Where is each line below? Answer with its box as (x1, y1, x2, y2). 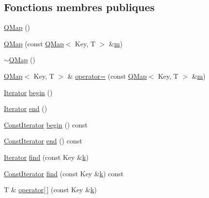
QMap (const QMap (4, 38, 64, 48)
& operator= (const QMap (67, 71, 147, 81)
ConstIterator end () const (4, 136, 82, 146)
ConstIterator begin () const (4, 119, 88, 129)
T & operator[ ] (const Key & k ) (4, 184, 97, 195)
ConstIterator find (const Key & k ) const (4, 168, 124, 178)
